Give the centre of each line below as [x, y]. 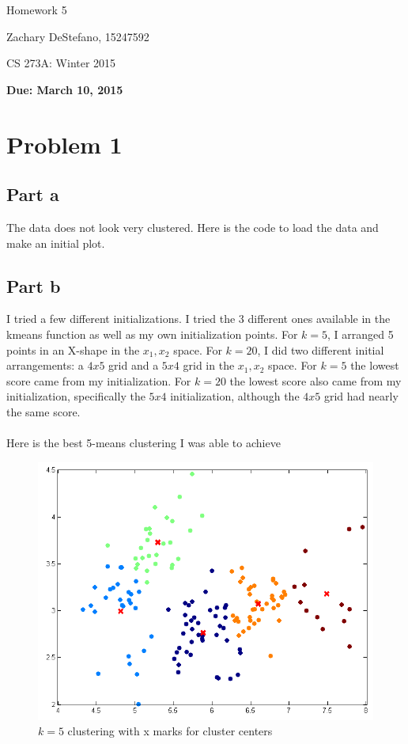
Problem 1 [64, 144]
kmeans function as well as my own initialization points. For [152, 334]
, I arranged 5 [361, 334]
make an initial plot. [56, 243]
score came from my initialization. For [99, 380]
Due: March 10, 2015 [65, 89]
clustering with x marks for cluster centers [170, 731]
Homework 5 [37, 9]
